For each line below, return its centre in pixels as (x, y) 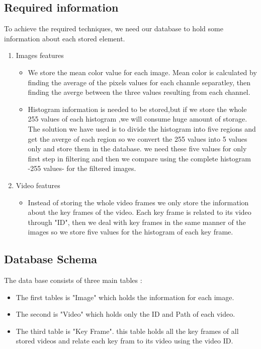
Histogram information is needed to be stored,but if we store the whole (137, 109)
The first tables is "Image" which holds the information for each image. (125, 297)
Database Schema (51, 259)
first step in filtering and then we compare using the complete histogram (139, 158)
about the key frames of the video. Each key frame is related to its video (140, 212)
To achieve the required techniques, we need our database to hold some (114, 28)
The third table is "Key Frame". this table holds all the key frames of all (127, 331)
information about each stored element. (65, 38)
